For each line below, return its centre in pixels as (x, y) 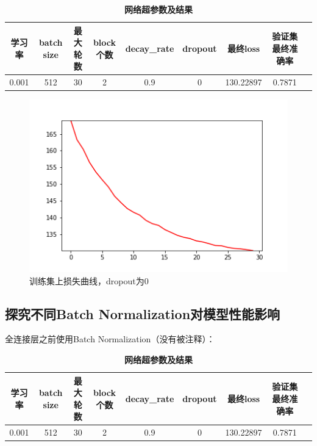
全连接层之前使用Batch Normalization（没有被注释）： (110, 339)
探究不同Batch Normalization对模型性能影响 (143, 313)
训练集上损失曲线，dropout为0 (89, 280)
